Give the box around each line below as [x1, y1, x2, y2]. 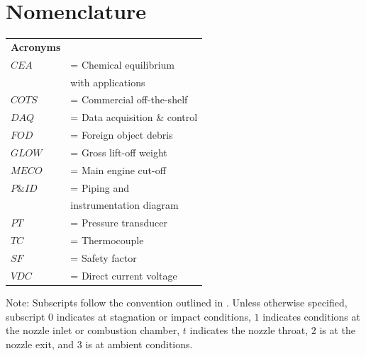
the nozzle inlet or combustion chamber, [6, 323, 180, 338]
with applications [70, 74, 145, 89]
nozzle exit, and [6, 336, 74, 351]
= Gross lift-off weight [70, 144, 167, 159]
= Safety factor [70, 251, 137, 265]
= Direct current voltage [70, 268, 177, 282]
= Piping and [70, 180, 129, 195]
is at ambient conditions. [85, 336, 193, 351]
